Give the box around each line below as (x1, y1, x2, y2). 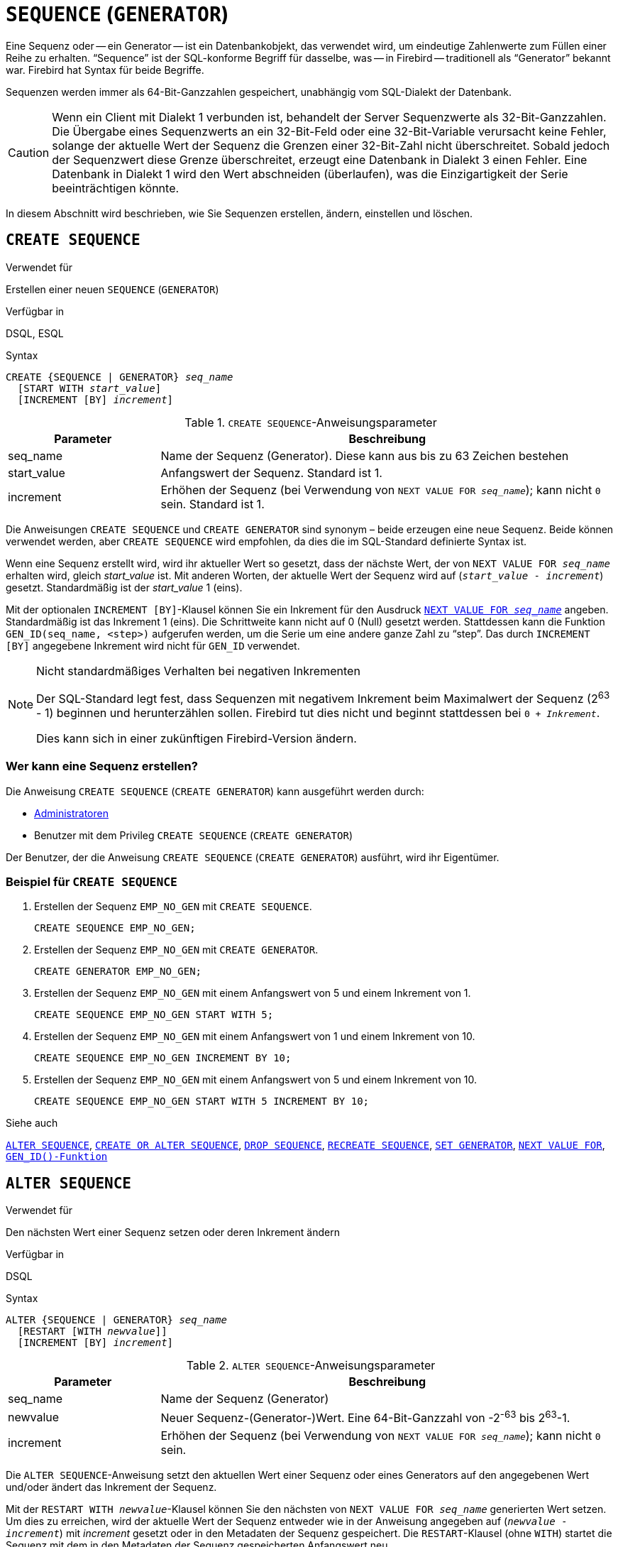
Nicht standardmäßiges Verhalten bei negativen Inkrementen (36, 663, 360, 678)
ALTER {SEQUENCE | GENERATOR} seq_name (6, 1314, 227, 1326)
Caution (8, 145, 50, 160)
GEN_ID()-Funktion (6, 1151, 108, 1163)
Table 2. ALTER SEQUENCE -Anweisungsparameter (186, 1358, 436, 1373)
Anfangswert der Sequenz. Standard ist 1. (160, 465, 382, 480)
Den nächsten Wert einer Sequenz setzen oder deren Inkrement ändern (6, 1226, 340, 1239)
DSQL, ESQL (6, 327, 64, 339)
